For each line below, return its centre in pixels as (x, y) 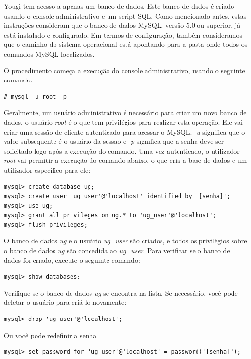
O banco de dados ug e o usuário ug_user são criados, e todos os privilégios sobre (125, 241)
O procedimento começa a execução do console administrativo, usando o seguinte (125, 70)
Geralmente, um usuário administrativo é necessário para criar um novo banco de (125, 112)
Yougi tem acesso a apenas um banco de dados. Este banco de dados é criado (119, 6)
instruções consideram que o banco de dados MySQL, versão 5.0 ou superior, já (122, 25)
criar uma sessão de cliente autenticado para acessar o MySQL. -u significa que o (125, 131)
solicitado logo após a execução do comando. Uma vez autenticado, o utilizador (122, 150)
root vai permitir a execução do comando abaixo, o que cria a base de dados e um (125, 160)
